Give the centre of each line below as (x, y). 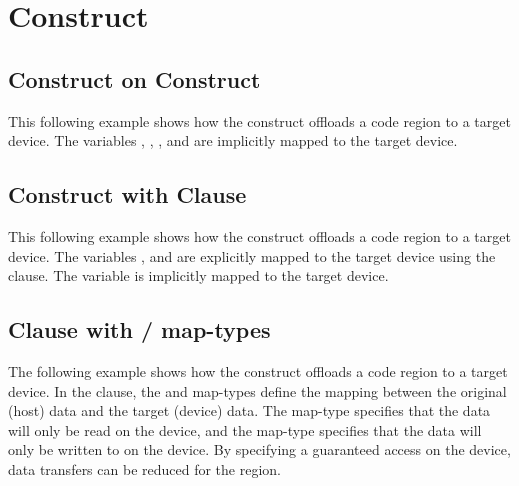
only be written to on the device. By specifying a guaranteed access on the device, (259, 449)
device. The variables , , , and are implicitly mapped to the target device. (233, 140)
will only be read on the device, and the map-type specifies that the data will (245, 429)
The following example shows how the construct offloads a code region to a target (258, 370)
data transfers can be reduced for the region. (144, 468)
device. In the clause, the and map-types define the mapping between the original (257, 390)
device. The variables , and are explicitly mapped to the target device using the (252, 255)
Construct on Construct (134, 78)
